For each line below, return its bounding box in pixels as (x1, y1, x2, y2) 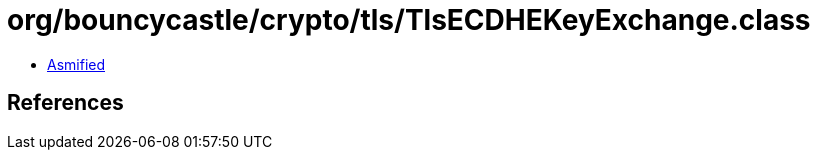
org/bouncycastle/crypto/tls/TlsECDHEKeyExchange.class (7, 3, 811, 37)
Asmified (47, 55, 106, 73)
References (7, 90, 124, 116)
